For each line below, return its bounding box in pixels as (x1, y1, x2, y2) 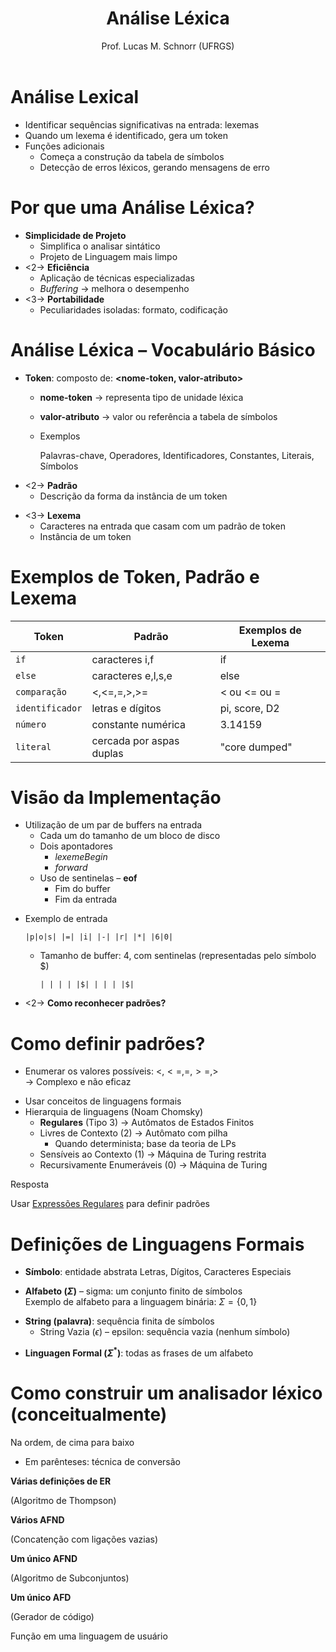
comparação (15, 686, 67, 697)
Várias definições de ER (10, 1475, 112, 1487)
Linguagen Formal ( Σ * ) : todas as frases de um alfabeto (24, 1345, 254, 1359)
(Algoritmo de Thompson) (10, 1494, 117, 1506)
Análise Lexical (10, 85, 140, 108)
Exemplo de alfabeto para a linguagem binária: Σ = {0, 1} (24, 1296, 258, 1308)
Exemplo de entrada (24, 913, 108, 925)
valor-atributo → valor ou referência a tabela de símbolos (39, 410, 278, 422)
